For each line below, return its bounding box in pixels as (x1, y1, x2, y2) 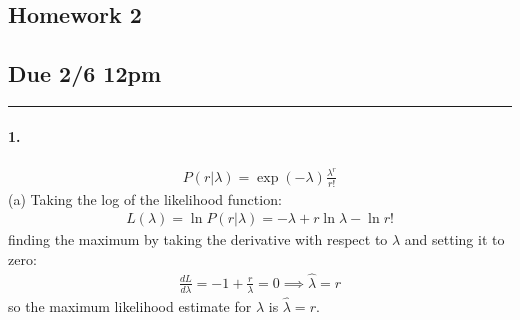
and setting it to (404, 229, 505, 250)
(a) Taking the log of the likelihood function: (8, 188, 282, 209)
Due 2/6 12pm (8, 58, 162, 89)
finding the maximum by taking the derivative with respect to (8, 229, 388, 250)
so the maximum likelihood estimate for (8, 295, 252, 316)
